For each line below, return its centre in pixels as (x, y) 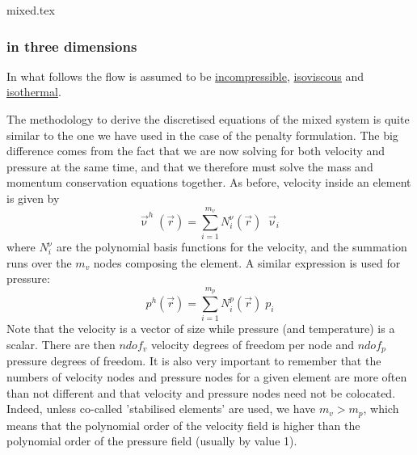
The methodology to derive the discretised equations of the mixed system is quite (208, 119)
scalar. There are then (61, 344)
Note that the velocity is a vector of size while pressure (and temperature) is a (201, 329)
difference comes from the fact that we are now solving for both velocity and (196, 151)
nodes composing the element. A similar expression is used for (247, 262)
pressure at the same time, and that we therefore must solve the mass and (190, 166)
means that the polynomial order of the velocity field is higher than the (183, 425)
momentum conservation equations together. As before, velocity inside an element (209, 182)
